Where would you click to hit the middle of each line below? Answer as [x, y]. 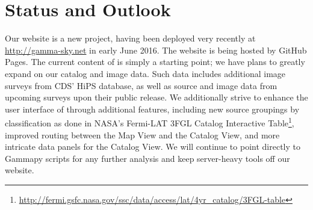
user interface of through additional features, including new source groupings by [152, 109]
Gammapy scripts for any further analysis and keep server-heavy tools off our [147, 158]
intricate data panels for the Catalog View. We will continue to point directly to [153, 147]
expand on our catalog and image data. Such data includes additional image [145, 73]
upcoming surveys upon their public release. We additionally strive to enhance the [156, 97]
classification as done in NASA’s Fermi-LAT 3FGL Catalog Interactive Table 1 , [150, 122]
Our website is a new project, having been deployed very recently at [130, 38]
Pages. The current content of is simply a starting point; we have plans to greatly [155, 62]
